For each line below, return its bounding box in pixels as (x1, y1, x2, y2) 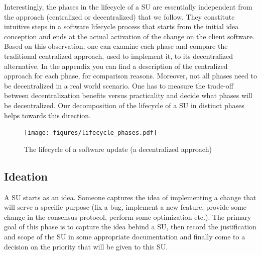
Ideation (4, 168, 48, 184)
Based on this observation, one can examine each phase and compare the (4, 41, 228, 51)
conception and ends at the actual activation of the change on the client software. (4, 31, 255, 41)
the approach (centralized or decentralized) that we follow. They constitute (4, 11, 235, 22)
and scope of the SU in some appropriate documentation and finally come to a (4, 231, 245, 241)
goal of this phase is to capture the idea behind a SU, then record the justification (4, 221, 256, 232)
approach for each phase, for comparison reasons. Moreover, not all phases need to (4, 70, 257, 81)
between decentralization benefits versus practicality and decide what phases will (4, 90, 252, 101)
